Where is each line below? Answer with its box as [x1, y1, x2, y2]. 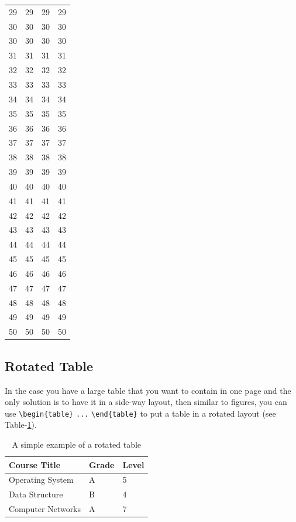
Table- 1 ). [5, 418, 37, 431]
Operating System [9, 473, 74, 486]
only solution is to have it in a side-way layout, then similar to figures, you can [5, 396, 287, 408]
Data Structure [9, 488, 63, 500]
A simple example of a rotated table [12, 438, 142, 451]
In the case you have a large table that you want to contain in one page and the [5, 384, 291, 396]
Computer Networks [9, 503, 81, 515]
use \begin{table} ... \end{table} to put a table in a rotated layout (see [5, 407, 276, 419]
